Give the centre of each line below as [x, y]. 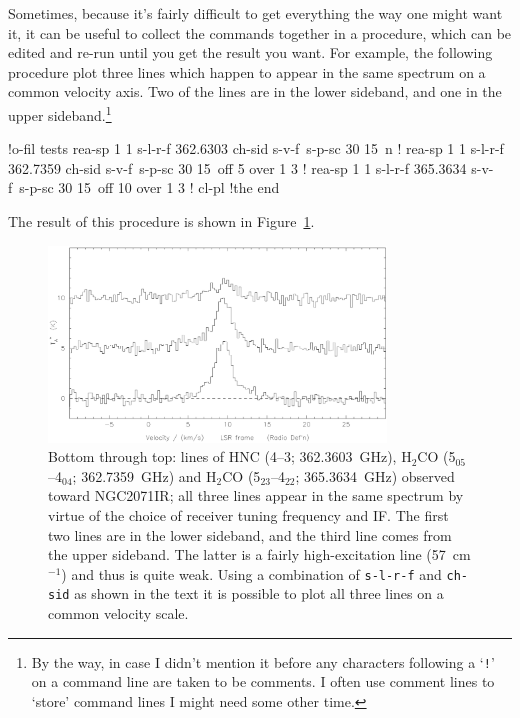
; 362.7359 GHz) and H [144, 475]
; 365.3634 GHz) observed [375, 475]
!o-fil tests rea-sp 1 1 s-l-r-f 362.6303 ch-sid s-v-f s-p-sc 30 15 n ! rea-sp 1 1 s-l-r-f [256, 148]
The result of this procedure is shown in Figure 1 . [161, 221]
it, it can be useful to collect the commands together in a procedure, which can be [260, 32]
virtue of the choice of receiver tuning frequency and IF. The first [248, 515]
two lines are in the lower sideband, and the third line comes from [250, 534]
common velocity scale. [118, 613]
